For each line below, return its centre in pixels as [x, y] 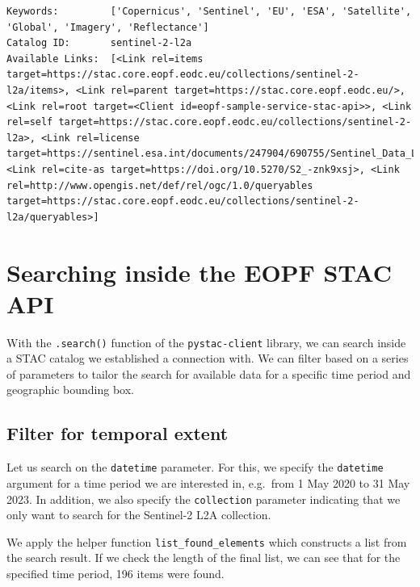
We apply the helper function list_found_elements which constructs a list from [207, 541]
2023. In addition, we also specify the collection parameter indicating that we [204, 499]
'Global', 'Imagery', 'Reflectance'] [108, 27]
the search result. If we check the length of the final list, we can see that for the [204, 558]
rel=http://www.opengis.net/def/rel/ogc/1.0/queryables [160, 185]
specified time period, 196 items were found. [115, 574]
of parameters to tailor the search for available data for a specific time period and [209, 373]
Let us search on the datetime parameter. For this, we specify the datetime [195, 467]
